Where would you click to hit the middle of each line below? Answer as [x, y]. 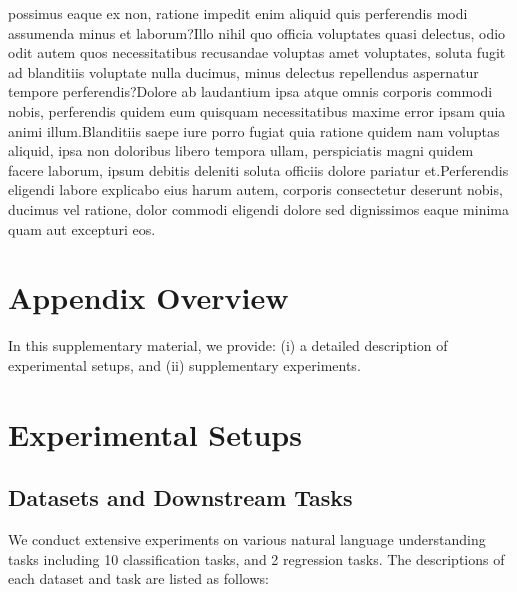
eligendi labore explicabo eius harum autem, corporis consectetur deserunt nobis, [255, 189]
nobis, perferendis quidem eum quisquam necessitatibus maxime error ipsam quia [257, 110]
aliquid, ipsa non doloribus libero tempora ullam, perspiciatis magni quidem [241, 150]
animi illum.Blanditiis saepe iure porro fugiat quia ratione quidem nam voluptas [254, 130]
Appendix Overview [148, 297]
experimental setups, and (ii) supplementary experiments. [184, 364]
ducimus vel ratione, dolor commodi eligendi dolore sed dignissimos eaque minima [258, 208]
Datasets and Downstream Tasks [180, 497]
